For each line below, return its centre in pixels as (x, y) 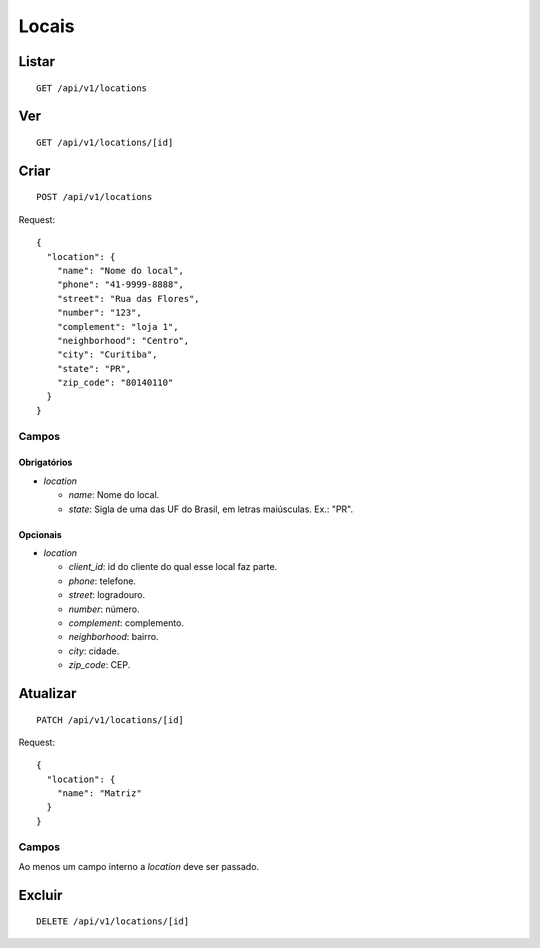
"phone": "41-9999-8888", (120, 284)
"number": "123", (99, 313)
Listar (36, 61)
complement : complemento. (126, 622)
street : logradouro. (106, 595)
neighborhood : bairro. (113, 637)
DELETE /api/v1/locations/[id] (113, 921)
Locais (46, 26)
